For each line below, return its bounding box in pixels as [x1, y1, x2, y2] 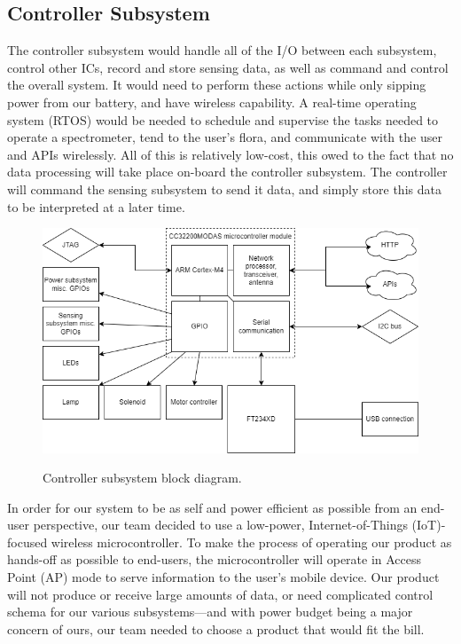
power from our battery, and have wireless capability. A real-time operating [7, 92, 417, 111]
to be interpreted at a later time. [7, 197, 185, 216]
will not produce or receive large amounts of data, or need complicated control [7, 585, 434, 603]
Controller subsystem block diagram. [43, 468, 242, 487]
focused [7, 532, 48, 551]
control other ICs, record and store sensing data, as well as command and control [7, 58, 449, 76]
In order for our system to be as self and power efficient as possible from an [7, 498, 418, 516]
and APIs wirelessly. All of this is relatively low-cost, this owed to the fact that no [7, 145, 454, 163]
